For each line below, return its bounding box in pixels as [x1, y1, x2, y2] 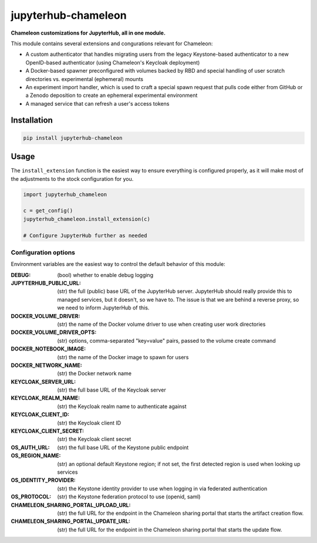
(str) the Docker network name [57, 370, 132, 377]
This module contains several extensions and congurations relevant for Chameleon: [11, 40, 213, 47]
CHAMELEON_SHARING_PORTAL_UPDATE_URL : [11, 518, 130, 525]
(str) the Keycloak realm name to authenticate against [57, 403, 187, 410]
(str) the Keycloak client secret [57, 436, 131, 443]
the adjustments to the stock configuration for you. [11, 175, 134, 182]
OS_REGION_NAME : [11, 452, 61, 459]
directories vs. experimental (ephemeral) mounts [25, 75, 144, 82]
